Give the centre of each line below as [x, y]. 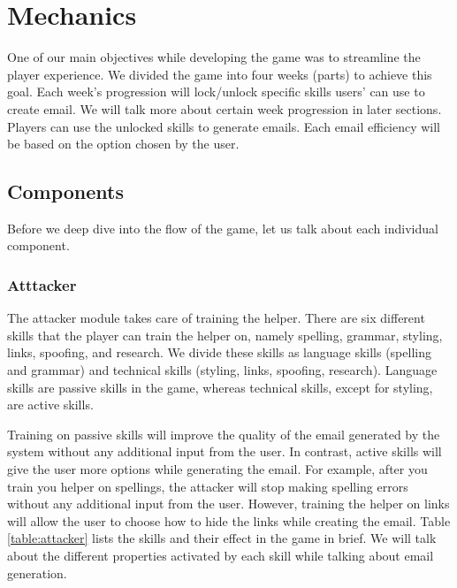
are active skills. [50, 405]
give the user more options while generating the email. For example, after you [217, 469]
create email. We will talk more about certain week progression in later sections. [225, 108]
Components [65, 191]
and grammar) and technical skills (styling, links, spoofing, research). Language [222, 370]
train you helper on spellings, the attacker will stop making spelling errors [208, 486]
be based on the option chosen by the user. [123, 144]
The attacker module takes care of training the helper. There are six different [216, 318]
